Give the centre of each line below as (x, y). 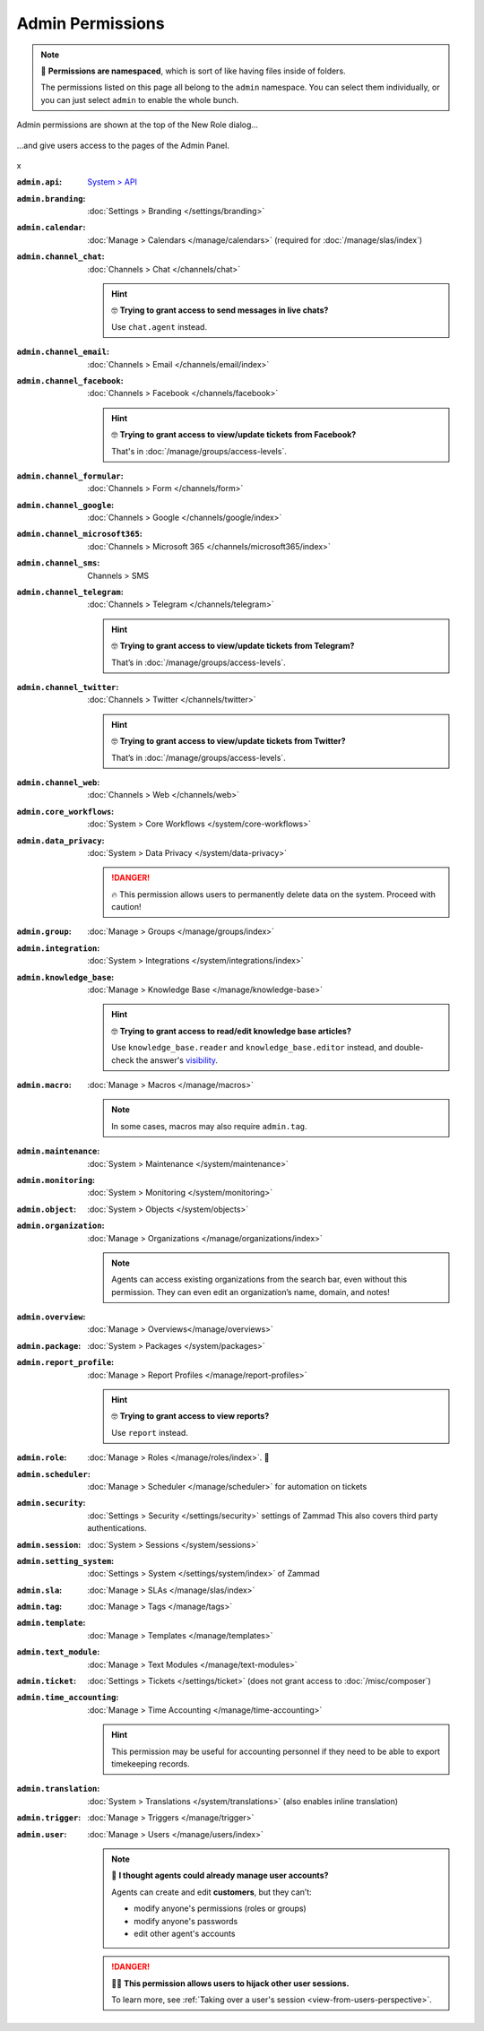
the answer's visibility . (177, 1060)
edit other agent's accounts (185, 1933)
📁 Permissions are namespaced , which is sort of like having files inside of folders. (193, 71)
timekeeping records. (151, 1764)
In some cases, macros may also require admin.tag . (210, 1126)
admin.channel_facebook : (70, 380)
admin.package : (49, 1345)
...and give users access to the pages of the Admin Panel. (123, 145)
